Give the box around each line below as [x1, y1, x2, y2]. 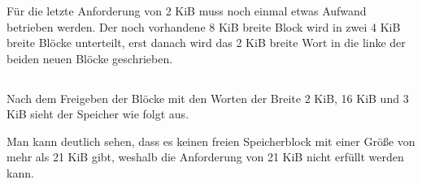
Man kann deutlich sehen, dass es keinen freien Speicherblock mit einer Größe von [7, 132, 415, 149]
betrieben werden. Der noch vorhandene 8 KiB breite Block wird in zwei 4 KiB [7, 18, 401, 35]
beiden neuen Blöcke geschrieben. [7, 49, 173, 66]
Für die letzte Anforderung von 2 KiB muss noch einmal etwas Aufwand [7, 2, 367, 19]
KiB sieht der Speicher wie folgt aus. [7, 105, 189, 122]
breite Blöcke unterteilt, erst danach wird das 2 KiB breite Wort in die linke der [7, 34, 406, 51]
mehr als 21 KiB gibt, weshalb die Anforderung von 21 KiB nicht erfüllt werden [7, 148, 404, 165]
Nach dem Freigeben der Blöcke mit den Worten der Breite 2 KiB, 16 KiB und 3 [7, 89, 409, 106]
